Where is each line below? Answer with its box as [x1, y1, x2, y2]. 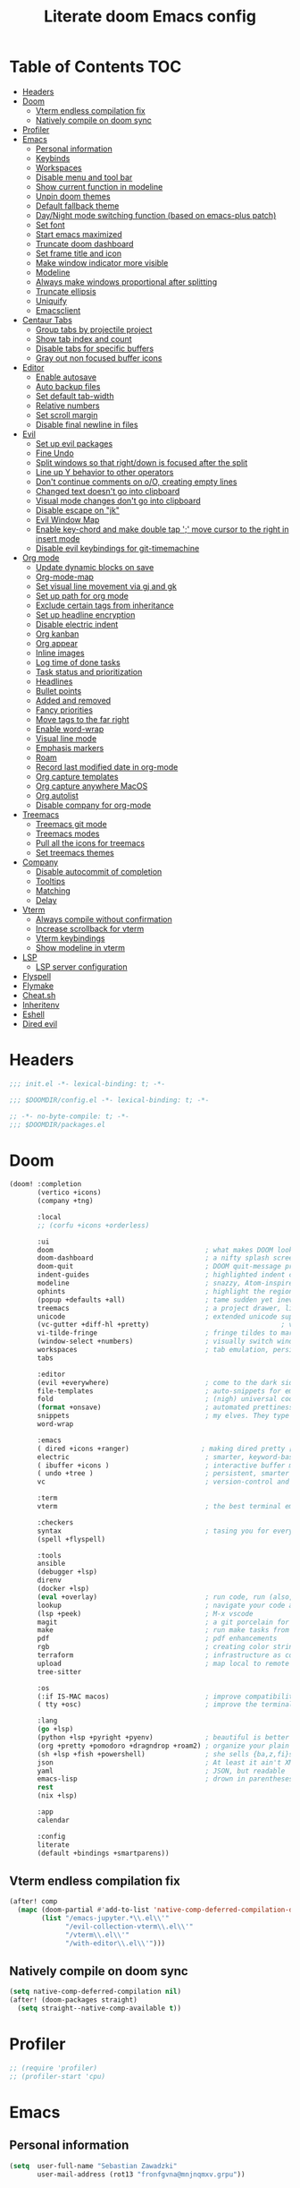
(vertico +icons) [37, 1188, 102, 1197]
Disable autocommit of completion [35, 866, 162, 876]
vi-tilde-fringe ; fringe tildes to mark [37, 1329, 297, 1338]
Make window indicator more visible [35, 257, 169, 268]
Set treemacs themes [35, 847, 114, 858]
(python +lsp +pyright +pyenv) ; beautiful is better [37, 1733, 290, 1742]
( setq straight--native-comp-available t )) [17, 2004, 181, 2013]
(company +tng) [37, 1197, 94, 1206]
